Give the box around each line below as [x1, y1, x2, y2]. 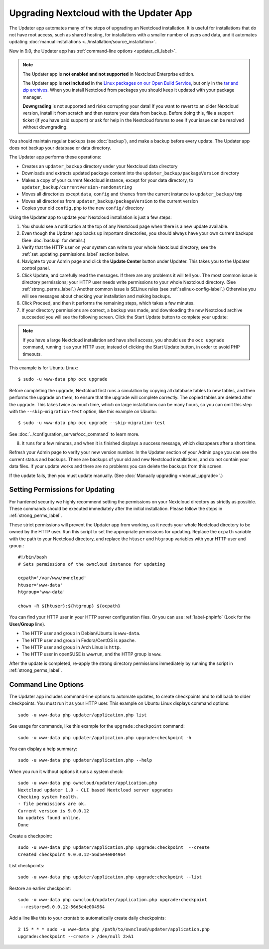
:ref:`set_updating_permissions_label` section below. [21, 251, 130, 257]
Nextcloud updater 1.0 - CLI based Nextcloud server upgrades [18, 787, 173, 792]
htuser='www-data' [18, 582, 63, 588]
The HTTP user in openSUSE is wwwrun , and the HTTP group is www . [21, 651, 162, 657]
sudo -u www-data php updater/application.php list [18, 712, 147, 718]
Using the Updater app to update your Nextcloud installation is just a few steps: [9, 214, 172, 220]
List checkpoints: [9, 863, 44, 869]
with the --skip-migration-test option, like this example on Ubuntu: [9, 408, 157, 414]
